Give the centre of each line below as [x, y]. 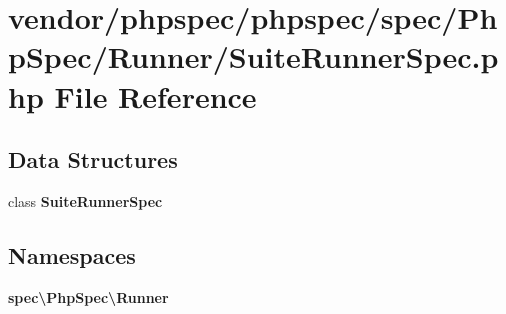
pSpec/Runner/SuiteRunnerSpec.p [253, 56]
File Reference [155, 95]
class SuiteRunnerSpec [85, 200]
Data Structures [93, 159]
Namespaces [72, 254]
